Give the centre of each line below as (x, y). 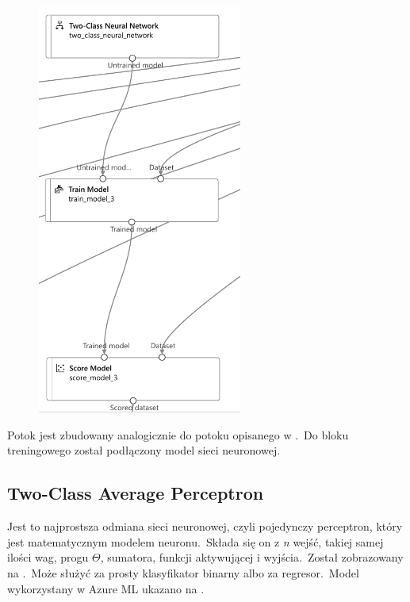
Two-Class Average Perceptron (136, 493)
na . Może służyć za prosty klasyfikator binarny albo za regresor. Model (183, 572)
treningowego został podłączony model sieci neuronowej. (144, 450)
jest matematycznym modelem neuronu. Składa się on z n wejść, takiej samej (195, 541)
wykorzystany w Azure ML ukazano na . (106, 588)
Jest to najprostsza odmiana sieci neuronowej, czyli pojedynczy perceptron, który (205, 526)
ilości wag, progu (48, 557)
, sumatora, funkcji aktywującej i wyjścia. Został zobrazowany (252, 557)
